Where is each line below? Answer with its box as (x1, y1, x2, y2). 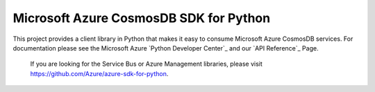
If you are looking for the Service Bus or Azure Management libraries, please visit (30, 59, 263, 68)
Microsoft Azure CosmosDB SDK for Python (12, 10, 271, 26)
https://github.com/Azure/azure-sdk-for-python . (30, 69, 169, 77)
